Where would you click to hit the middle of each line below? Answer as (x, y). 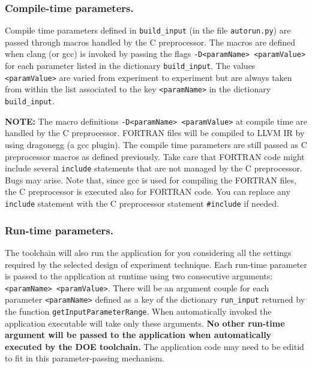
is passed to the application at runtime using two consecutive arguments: (139, 276)
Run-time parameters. (59, 230)
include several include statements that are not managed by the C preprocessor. (154, 168)
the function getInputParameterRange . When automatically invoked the (138, 311)
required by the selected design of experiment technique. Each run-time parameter (156, 264)
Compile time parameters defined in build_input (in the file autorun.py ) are (148, 30)
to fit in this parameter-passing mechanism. (85, 358)
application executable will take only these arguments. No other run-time (145, 323)
